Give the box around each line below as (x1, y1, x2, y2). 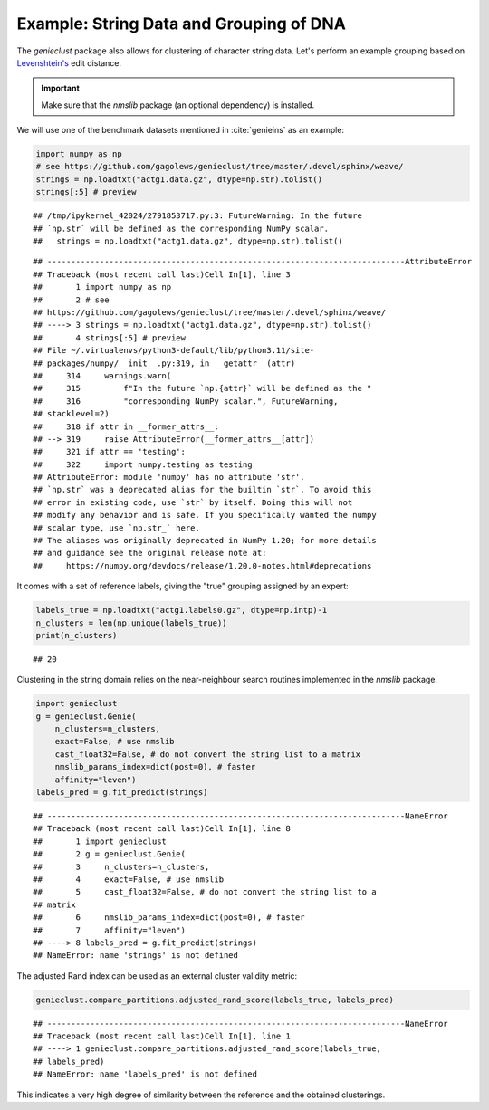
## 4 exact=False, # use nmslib (33, 874, 225, 885)
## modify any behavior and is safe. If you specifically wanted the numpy (33, 510, 377, 521)
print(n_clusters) (35, 630, 118, 640)
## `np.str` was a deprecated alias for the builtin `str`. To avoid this (33, 484, 372, 495)
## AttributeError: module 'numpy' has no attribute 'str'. (33, 472, 305, 483)
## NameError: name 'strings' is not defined (33, 951, 239, 961)
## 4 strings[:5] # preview (33, 332, 186, 343)
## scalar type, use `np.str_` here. (33, 522, 201, 533)
